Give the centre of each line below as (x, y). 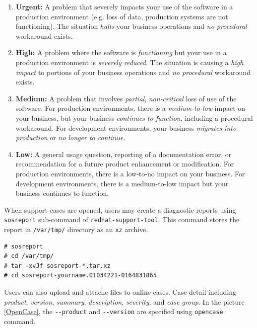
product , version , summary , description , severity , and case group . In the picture (124, 301)
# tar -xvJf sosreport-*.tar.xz (57, 266)
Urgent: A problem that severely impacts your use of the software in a (124, 6)
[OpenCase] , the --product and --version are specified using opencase (114, 311)
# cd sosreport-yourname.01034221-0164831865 (80, 276)
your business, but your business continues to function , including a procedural (134, 118)
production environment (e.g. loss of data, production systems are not (122, 16)
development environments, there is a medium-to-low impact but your (122, 183)
